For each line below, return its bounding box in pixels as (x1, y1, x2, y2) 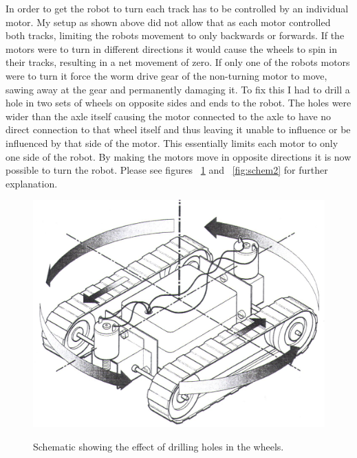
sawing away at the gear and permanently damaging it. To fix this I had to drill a (6, 82, 350, 96)
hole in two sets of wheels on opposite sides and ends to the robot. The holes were (6, 95, 351, 110)
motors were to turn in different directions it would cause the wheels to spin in (6, 41, 337, 56)
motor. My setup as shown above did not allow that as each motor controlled (6, 14, 331, 29)
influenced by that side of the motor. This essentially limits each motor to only (6, 135, 338, 150)
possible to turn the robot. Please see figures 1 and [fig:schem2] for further (6, 163, 328, 177)
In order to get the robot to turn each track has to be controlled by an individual (6, 1, 349, 15)
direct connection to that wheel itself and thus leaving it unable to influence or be (6, 122, 351, 137)
